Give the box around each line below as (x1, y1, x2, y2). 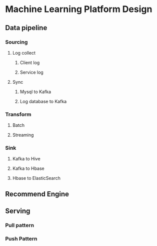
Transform (5, 111, 31, 118)
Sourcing (5, 39, 28, 46)
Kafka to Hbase (12, 165, 45, 171)
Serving (5, 207, 30, 215)
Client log (19, 59, 40, 66)
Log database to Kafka (19, 98, 67, 104)
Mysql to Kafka (19, 89, 51, 95)
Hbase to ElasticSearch (12, 175, 61, 181)
